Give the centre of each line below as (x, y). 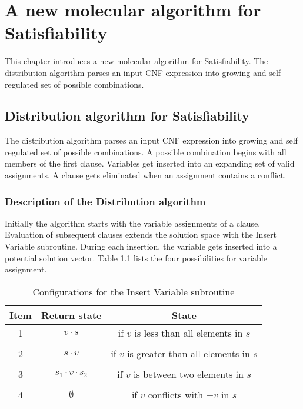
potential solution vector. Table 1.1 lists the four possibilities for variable (136, 257)
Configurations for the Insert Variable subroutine (134, 291)
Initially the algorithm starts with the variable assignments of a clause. (133, 223)
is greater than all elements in (189, 353)
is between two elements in (189, 374)
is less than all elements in (189, 332)
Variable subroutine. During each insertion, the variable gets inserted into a (141, 246)
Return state (71, 315)
